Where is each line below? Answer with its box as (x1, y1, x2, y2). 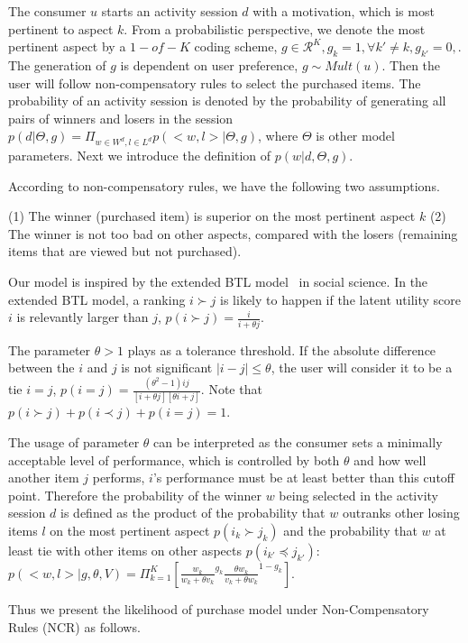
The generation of (8, 55, 106, 74)
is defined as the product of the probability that (60, 503, 326, 522)
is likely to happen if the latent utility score (220, 289, 462, 308)
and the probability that (283, 520, 418, 539)
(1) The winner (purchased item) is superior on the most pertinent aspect (8, 207, 416, 225)
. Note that (200, 380, 262, 399)
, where (257, 126, 298, 145)
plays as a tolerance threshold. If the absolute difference (127, 340, 436, 359)
